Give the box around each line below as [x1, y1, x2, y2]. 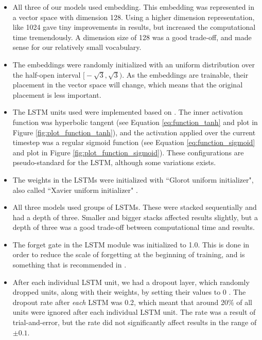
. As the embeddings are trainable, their [122, 69, 249, 80]
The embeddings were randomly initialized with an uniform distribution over [12, 59, 255, 69]
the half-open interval [12, 69, 81, 80]
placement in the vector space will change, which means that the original [12, 79, 243, 90]
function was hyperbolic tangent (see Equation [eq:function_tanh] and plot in [12, 116, 258, 127]
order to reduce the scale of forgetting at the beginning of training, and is [12, 249, 245, 260]
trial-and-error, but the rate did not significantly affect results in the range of [12, 317, 257, 328]
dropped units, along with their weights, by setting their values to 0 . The [12, 287, 246, 297]
